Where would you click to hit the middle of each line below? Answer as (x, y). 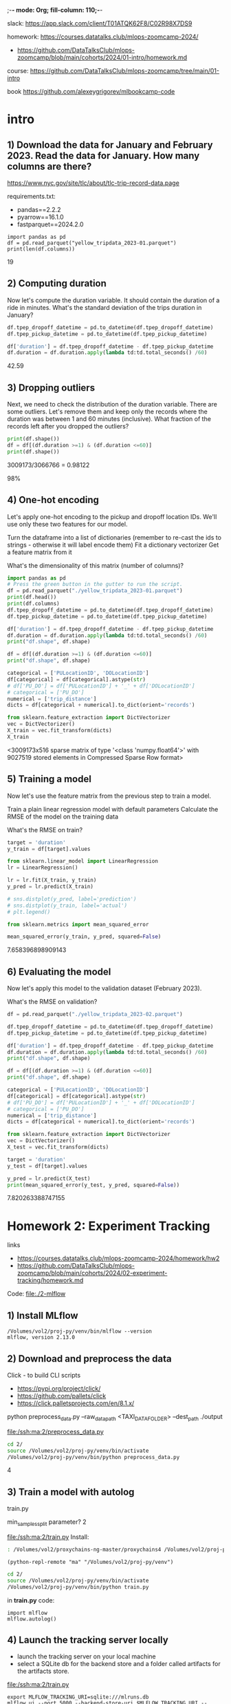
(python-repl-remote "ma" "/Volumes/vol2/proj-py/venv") (90, 1562)
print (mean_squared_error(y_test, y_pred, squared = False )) (93, 1185)
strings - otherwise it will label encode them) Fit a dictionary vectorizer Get (113, 545)
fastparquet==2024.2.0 (50, 224)
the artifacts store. (43, 1671)
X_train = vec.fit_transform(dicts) (59, 731)
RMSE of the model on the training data (63, 816)
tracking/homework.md (50, 1280)
